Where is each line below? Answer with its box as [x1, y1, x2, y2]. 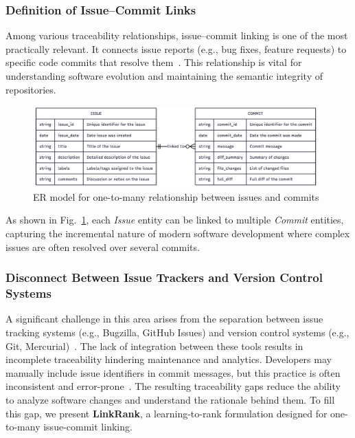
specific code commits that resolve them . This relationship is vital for [5, 55, 302, 69]
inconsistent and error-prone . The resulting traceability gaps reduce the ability [5, 379, 341, 393]
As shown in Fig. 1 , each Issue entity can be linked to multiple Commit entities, [5, 212, 344, 227]
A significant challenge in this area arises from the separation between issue [5, 311, 323, 326]
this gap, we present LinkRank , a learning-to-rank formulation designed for [5, 406, 328, 420]
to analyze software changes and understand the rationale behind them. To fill [5, 392, 335, 406]
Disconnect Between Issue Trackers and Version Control [5, 269, 323, 286]
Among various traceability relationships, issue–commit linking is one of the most [5, 28, 348, 43]
